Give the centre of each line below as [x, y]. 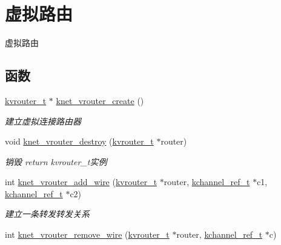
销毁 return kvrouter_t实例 [56, 161]
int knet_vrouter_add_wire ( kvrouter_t [81, 182]
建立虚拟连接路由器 [43, 121]
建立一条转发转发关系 [47, 214]
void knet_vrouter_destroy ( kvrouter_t [79, 141]
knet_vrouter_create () [100, 100]
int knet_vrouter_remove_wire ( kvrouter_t [87, 234]
